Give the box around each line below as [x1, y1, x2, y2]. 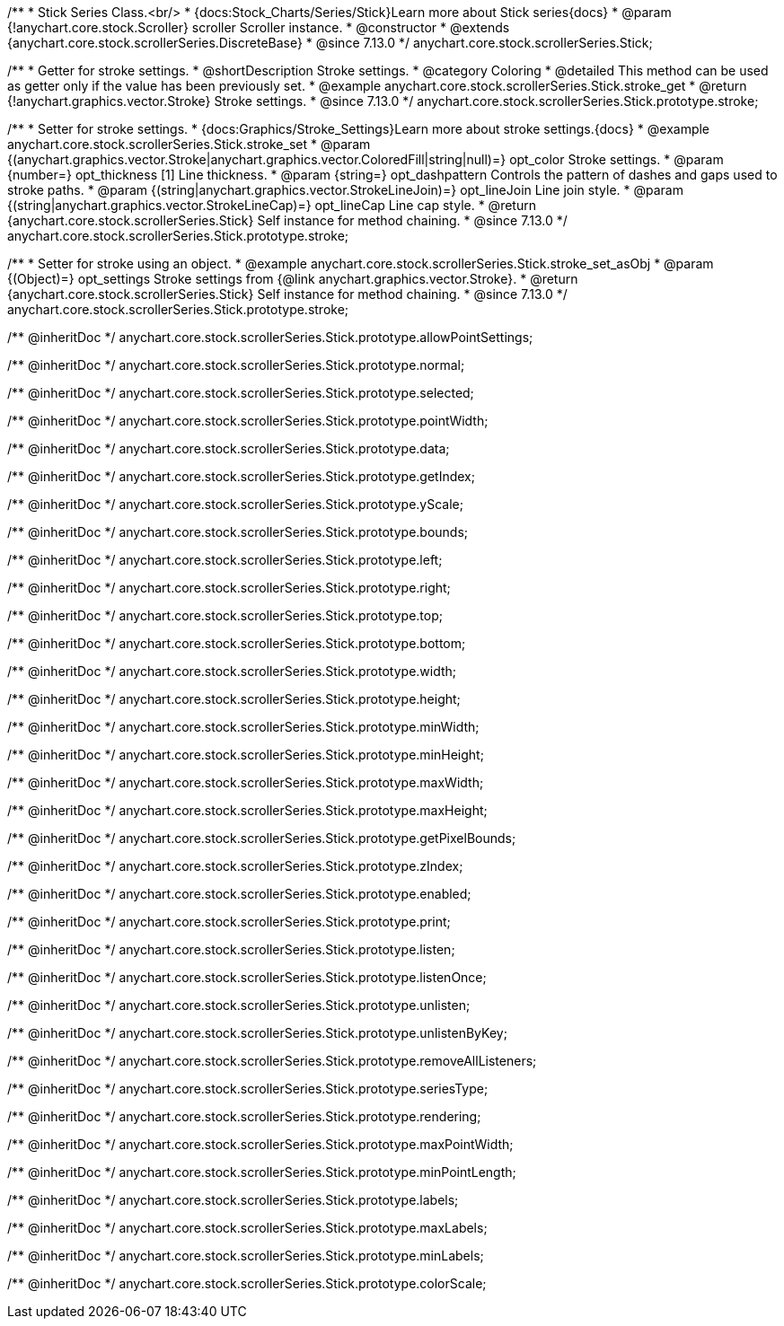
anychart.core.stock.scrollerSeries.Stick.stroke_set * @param [7, 136, 371, 152]
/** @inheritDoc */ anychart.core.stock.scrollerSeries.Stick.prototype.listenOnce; [7, 970, 487, 985]
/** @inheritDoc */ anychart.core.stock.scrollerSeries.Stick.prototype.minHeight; [7, 747, 484, 762]
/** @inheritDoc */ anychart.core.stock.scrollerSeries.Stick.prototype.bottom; [7, 636, 466, 651]
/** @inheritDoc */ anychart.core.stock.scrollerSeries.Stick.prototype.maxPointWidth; [7, 1137, 514, 1152]
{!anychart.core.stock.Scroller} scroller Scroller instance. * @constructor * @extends [7, 20, 510, 35]
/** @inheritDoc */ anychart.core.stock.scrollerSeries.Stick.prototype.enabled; [7, 886, 471, 901]
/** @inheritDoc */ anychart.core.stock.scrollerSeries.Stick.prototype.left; [7, 552, 443, 567]
